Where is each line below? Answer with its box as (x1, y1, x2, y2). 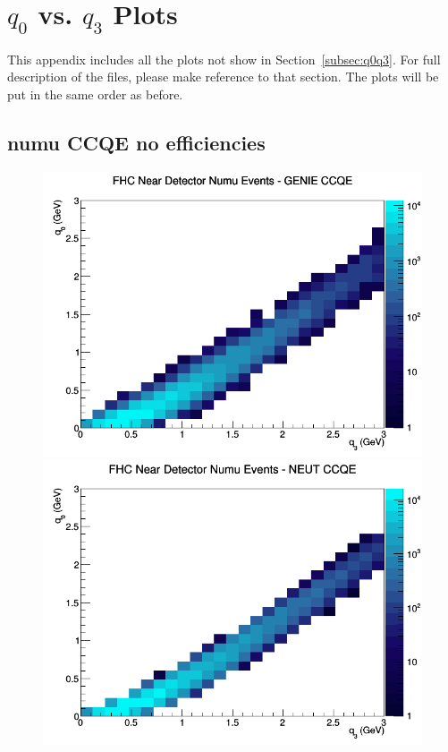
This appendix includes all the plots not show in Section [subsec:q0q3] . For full (7, 49, 441, 68)
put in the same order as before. (7, 84, 183, 103)
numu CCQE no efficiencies (7, 128, 266, 156)
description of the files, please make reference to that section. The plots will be (7, 67, 439, 86)
